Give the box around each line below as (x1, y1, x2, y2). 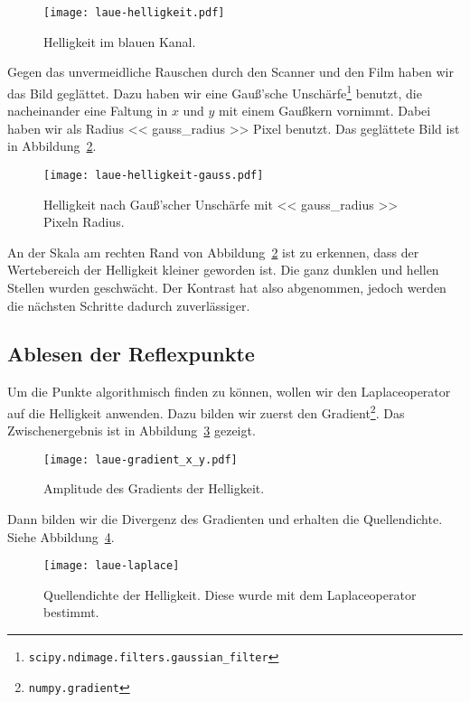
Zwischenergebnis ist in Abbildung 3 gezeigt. (7, 421, 256, 440)
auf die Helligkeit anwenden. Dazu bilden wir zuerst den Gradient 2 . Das (7, 400, 405, 422)
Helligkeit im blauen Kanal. (43, 32, 196, 51)
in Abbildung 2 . (7, 136, 97, 155)
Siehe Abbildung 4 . (7, 527, 115, 546)
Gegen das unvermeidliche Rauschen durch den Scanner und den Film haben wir (7, 62, 454, 81)
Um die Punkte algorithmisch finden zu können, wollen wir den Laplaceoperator (7, 382, 451, 401)
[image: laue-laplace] (43, 559, 180, 573)
